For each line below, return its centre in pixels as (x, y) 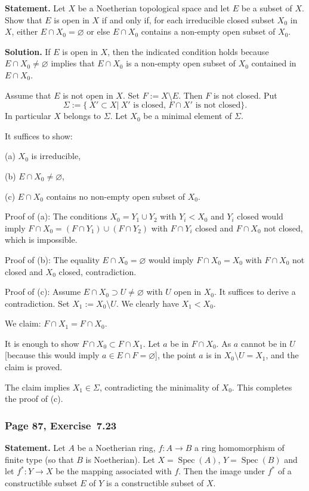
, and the (282, 355)
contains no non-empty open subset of (116, 196)
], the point (176, 355)
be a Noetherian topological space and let (154, 8)
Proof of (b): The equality (52, 259)
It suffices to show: (39, 135)
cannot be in (264, 343)
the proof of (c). (34, 399)
